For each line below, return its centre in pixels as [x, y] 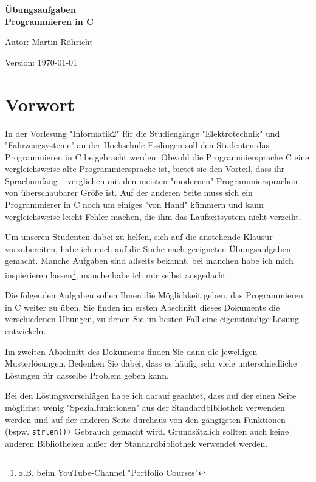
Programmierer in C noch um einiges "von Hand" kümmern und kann [134, 205]
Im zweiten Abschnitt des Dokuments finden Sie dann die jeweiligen [131, 351]
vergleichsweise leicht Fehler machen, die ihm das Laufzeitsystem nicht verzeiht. [153, 216]
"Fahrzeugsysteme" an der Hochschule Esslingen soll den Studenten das [137, 145]
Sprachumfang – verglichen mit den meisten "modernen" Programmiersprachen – [155, 180]
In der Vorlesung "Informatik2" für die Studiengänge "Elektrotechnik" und [143, 133]
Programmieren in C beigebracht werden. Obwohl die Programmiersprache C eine [157, 157]
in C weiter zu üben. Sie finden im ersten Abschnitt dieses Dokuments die [143, 307]
